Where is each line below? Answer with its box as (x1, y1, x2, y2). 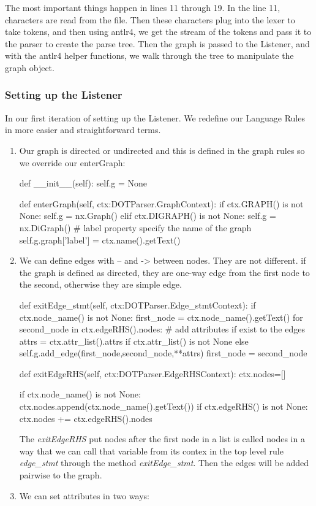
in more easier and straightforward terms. (5, 123, 161, 136)
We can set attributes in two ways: (19, 489, 149, 502)
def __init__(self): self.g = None (19, 177, 148, 190)
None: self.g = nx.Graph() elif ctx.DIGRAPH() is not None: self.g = (19, 209, 276, 222)
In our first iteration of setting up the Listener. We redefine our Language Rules (5, 111, 305, 124)
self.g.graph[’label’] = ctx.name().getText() (19, 233, 181, 246)
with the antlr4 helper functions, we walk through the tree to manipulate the (5, 49, 294, 62)
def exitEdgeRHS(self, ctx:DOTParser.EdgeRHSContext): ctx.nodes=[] (19, 367, 286, 380)
